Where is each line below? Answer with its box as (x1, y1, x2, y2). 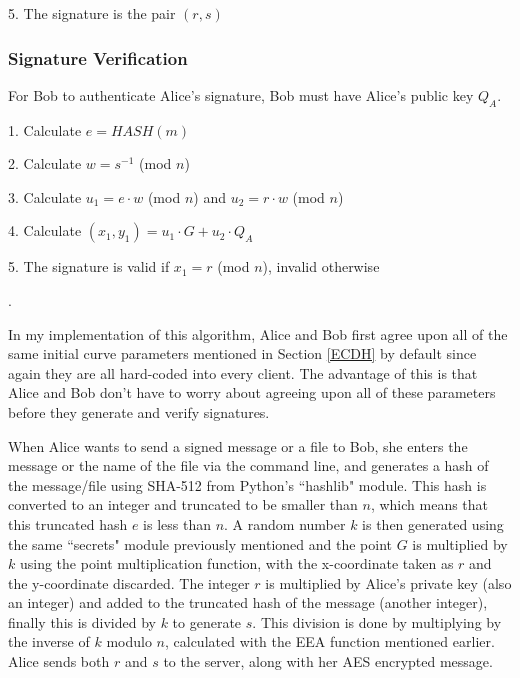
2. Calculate (8, 153, 82, 174)
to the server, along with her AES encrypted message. (163, 651, 493, 672)
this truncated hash (8, 513, 128, 534)
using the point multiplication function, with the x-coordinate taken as (19, 553, 454, 574)
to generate (172, 611, 242, 632)
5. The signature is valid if (8, 256, 170, 277)
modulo (106, 631, 152, 652)
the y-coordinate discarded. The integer (8, 572, 250, 593)
